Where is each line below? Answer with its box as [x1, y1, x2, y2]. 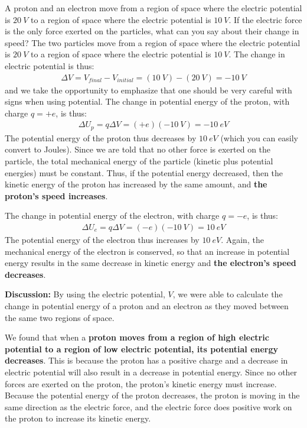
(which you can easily [220, 131, 298, 144]
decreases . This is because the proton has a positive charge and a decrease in [5, 354, 288, 367]
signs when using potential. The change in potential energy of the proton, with [5, 95, 290, 108]
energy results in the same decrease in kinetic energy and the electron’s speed [5, 257, 296, 269]
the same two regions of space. [5, 311, 115, 323]
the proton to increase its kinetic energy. [5, 412, 151, 424]
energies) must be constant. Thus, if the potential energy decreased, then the [5, 166, 283, 179]
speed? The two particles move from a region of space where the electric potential [5, 36, 301, 48]
